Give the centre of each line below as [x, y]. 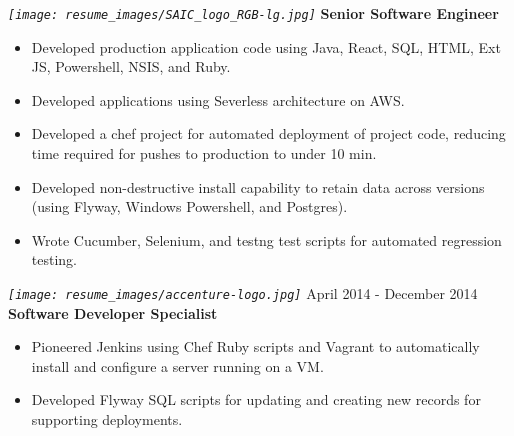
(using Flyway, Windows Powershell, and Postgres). [189, 206]
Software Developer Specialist [113, 312]
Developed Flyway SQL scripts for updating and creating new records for [256, 399]
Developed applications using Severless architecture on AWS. [218, 99]
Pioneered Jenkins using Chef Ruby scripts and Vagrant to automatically [255, 346]
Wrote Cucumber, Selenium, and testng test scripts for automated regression [266, 239]
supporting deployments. [107, 419]
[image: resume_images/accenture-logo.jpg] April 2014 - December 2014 [243, 293]
